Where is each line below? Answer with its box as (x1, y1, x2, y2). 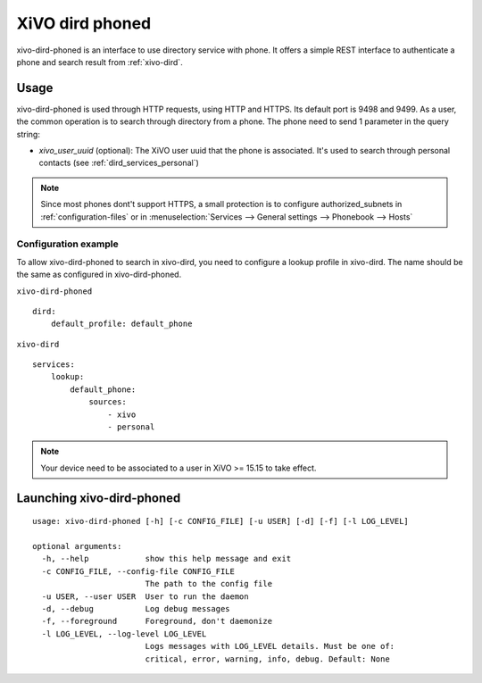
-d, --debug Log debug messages (41, 604, 231, 613)
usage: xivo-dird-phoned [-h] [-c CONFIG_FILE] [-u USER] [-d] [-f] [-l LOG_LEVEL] (32, 516, 410, 527)
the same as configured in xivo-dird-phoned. (16, 269, 182, 280)
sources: (88, 397, 127, 407)
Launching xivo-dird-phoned (16, 490, 181, 505)
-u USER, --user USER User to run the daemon (41, 591, 249, 602)
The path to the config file (145, 579, 272, 589)
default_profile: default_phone (50, 319, 193, 329)
